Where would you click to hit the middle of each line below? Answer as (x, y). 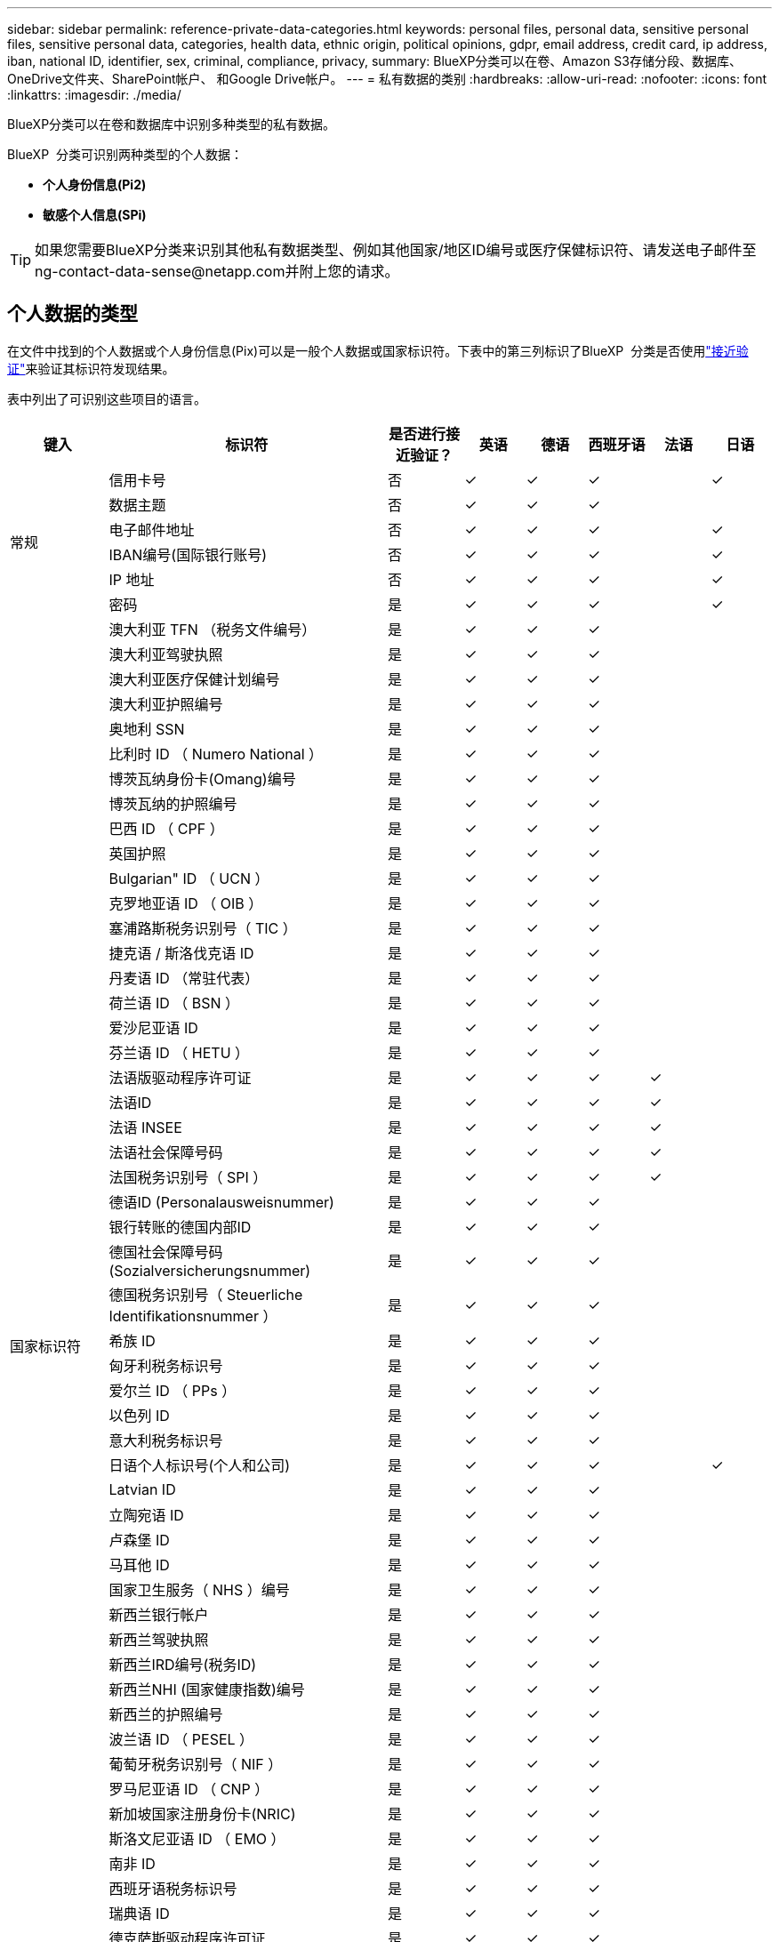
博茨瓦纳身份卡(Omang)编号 (202, 778)
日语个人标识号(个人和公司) (200, 1465)
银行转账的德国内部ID (180, 1227)
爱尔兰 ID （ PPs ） (173, 1390)
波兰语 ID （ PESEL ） (181, 1739)
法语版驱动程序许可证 (180, 1077)
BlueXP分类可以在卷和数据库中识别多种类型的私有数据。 (172, 124)
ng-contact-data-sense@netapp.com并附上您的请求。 (217, 271)
